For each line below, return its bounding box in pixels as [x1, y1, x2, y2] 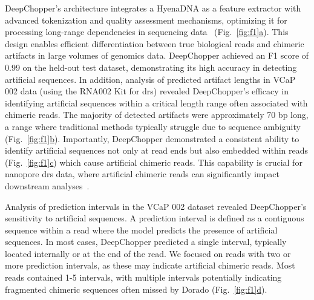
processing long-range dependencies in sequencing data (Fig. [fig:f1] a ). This [5, 25, 289, 38]
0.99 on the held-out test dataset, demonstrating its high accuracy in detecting [5, 60, 297, 73]
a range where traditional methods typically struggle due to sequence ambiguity [5, 120, 301, 132]
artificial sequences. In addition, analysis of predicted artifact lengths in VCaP [5, 73, 296, 85]
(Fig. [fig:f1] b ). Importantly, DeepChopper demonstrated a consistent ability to [5, 132, 299, 145]
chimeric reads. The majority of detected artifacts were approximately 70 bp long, [5, 108, 309, 121]
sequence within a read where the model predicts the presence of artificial [5, 223, 278, 236]
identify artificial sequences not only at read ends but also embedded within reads [5, 144, 309, 157]
